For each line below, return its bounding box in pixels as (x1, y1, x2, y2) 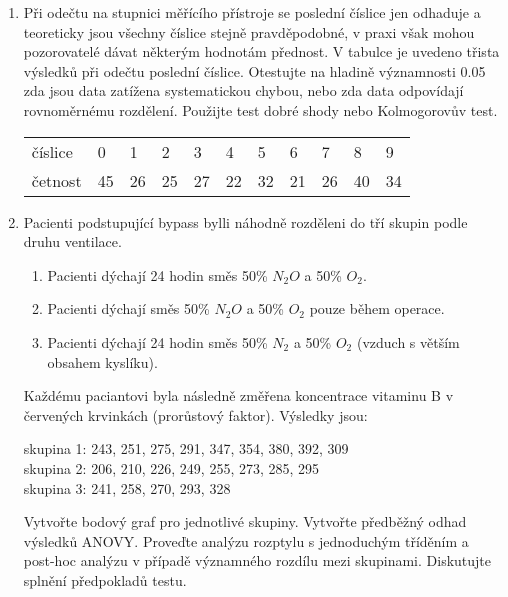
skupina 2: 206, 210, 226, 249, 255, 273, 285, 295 (23, 457, 320, 478)
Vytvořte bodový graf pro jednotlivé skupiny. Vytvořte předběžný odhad (23, 511, 467, 532)
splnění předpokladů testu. (23, 569, 187, 590)
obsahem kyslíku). (47, 351, 158, 372)
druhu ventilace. (23, 231, 122, 252)
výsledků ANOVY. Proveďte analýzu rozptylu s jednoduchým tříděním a (23, 530, 469, 551)
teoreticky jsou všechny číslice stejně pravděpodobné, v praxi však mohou (23, 21, 475, 42)
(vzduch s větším (356, 331, 460, 352)
